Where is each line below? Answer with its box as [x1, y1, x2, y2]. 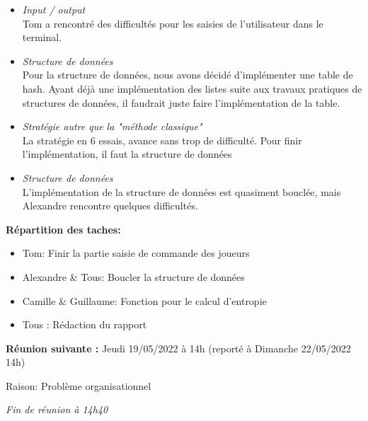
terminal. [22, 30, 62, 45]
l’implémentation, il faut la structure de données [22, 146, 232, 161]
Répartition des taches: [6, 221, 121, 236]
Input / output [22, 2, 86, 16]
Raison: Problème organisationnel [6, 378, 151, 393]
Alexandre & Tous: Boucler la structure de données [22, 269, 245, 284]
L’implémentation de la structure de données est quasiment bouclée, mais [22, 184, 341, 199]
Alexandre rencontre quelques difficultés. [22, 198, 198, 213]
